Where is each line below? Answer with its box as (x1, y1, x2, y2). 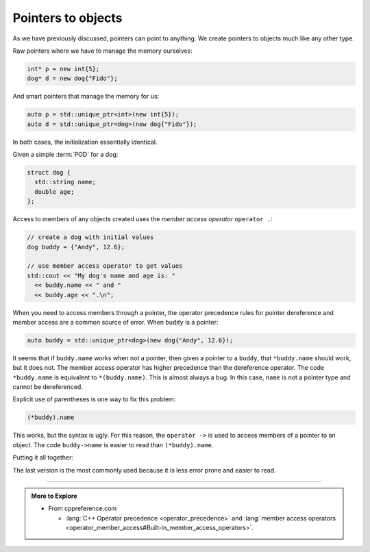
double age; (34, 188, 75, 195)
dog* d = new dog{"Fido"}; (27, 75, 118, 82)
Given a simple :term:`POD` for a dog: (12, 151, 119, 159)
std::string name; (34, 178, 96, 186)
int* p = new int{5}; (27, 65, 100, 73)
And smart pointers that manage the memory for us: (12, 92, 160, 101)
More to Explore (31, 492, 78, 500)
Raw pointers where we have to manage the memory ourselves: (12, 47, 193, 55)
